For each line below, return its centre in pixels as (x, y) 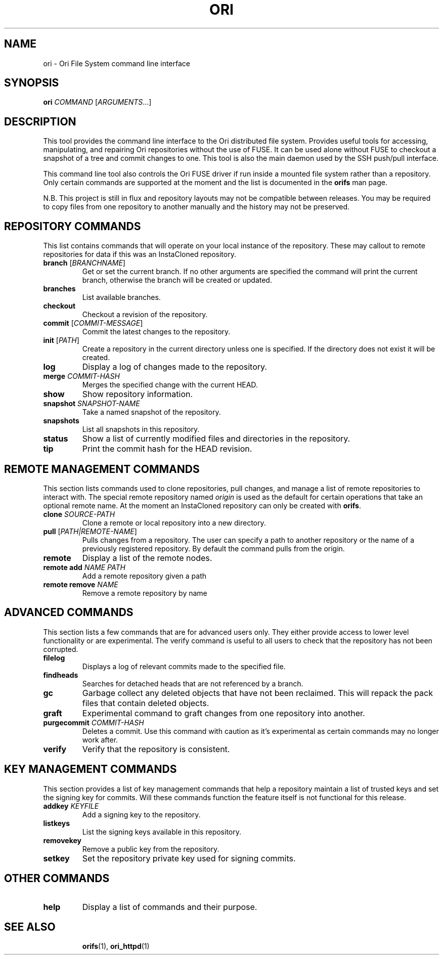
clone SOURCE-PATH (79, 514)
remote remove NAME (81, 584)
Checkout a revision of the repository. (145, 315)
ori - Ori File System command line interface (117, 63)
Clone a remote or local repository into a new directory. (174, 522)
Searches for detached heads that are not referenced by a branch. (193, 683)
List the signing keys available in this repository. (162, 832)
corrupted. (61, 649)
